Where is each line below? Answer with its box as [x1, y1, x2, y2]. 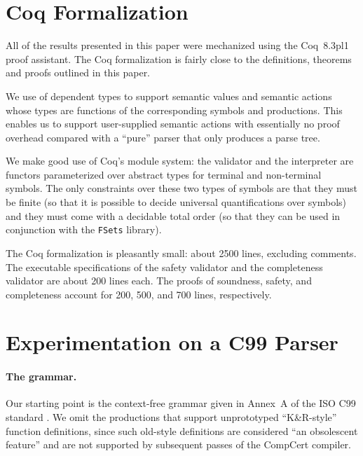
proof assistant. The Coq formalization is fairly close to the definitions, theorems [6, 51, 352, 66]
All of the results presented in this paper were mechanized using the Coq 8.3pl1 [6, 38, 349, 53]
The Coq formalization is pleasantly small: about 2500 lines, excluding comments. [6, 245, 357, 260]
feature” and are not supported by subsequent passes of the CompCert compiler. [6, 437, 351, 452]
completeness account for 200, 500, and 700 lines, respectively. [6, 286, 272, 301]
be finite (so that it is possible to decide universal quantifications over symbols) [6, 195, 347, 209]
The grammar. [6, 369, 77, 384]
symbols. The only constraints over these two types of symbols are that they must [6, 181, 358, 195]
